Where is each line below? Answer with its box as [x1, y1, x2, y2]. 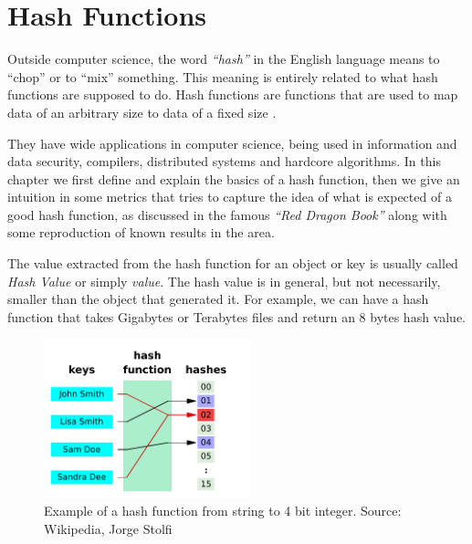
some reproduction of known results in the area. [7, 223, 275, 242]
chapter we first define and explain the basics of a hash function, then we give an [7, 169, 460, 188]
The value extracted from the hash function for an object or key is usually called [7, 254, 458, 273]
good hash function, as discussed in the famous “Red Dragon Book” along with [7, 204, 447, 224]
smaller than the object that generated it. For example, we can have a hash [7, 289, 429, 309]
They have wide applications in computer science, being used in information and [7, 133, 457, 152]
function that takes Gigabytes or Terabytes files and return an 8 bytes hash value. [7, 307, 466, 326]
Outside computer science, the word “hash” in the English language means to [7, 49, 440, 68]
